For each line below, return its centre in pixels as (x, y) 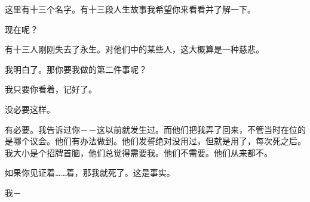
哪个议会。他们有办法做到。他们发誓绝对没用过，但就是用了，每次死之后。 (159, 141)
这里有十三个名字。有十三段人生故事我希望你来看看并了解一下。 (130, 9)
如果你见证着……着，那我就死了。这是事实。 (90, 173)
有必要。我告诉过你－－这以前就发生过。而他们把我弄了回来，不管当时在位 (151, 129)
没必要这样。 (30, 109)
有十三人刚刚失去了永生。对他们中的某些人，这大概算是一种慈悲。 (134, 49)
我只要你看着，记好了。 (51, 89)
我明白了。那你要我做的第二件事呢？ (76, 69)
